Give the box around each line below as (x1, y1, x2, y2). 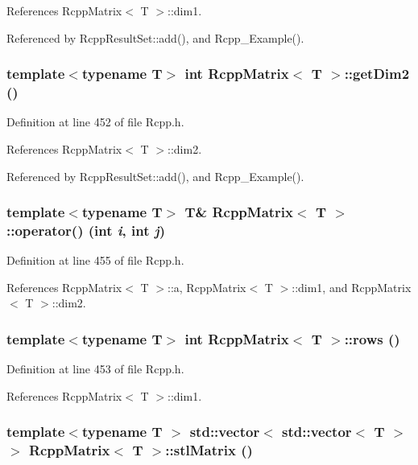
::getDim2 (344, 64, 410, 84)
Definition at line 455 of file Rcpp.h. (6, 252, 184, 269)
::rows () (344, 328, 400, 348)
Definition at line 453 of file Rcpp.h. (6, 360, 184, 377)
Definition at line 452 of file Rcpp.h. (6, 113, 184, 130)
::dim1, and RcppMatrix (292, 278, 412, 295)
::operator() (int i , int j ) (6, 220, 165, 240)
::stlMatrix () (165, 440, 253, 460)
